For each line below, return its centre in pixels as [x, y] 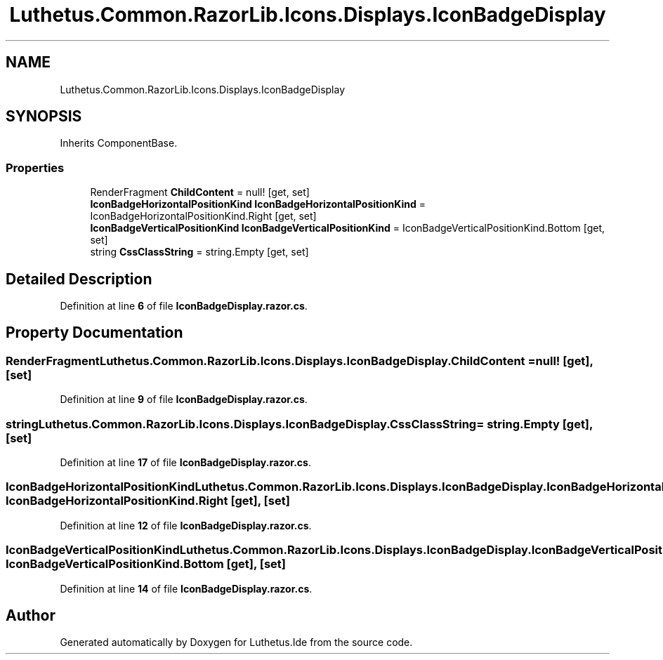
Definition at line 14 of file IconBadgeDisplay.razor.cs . [186, 588]
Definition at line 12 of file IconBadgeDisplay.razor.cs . [186, 525]
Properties [35, 167]
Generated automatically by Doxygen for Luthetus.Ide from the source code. [236, 642]
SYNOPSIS [44, 117]
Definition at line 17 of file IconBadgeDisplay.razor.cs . [185, 462]
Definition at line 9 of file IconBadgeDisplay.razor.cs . [184, 400]
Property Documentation [94, 333]
